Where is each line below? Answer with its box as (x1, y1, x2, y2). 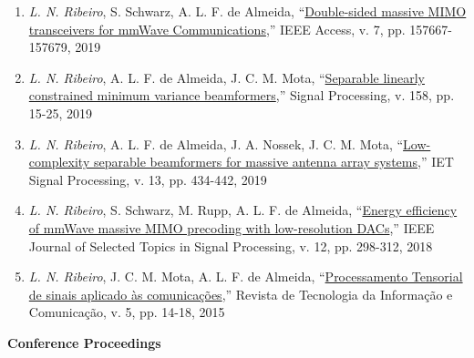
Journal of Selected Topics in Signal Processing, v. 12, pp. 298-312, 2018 (28, 236, 433, 255)
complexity (28, 152, 90, 171)
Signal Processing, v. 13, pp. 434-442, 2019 (28, 169, 267, 189)
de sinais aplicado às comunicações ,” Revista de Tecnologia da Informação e (28, 284, 453, 303)
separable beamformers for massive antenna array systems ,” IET (93, 152, 454, 171)
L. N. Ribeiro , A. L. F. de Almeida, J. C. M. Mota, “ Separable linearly (28, 67, 425, 87)
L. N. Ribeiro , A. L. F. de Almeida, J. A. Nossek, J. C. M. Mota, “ (28, 134, 404, 153)
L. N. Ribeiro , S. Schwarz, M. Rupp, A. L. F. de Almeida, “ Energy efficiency (28, 200, 458, 220)
